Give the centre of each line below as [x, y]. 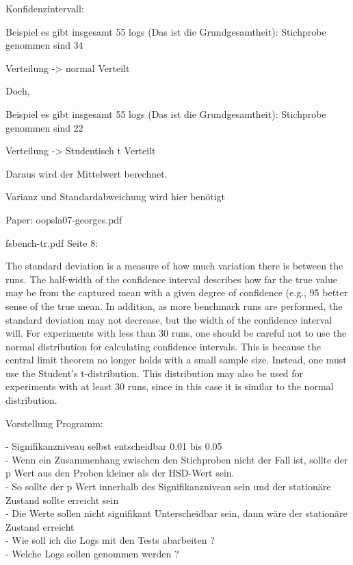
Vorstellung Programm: [54, 423]
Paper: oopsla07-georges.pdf [64, 219]
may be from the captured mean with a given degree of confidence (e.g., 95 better [177, 292]
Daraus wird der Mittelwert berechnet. [87, 173]
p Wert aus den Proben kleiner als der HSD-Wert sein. [120, 473]
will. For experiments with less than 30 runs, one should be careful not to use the [176, 333]
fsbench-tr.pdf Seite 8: [52, 242]
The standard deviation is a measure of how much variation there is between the [174, 266]
